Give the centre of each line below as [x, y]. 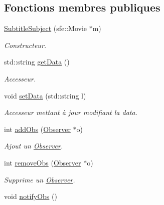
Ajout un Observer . [34, 146]
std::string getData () [37, 62]
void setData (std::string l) [45, 95]
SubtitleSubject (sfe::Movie [46, 28]
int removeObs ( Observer [43, 162]
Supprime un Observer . [40, 179]
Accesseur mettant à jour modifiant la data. [71, 112]
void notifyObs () [31, 196]
